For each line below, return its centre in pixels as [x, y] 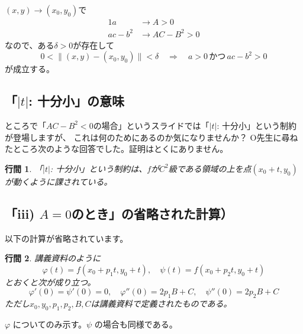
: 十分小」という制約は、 [99, 168]
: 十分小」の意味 [76, 101]
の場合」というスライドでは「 [151, 125]
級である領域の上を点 [210, 168]
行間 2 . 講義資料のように [53, 258]
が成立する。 [30, 69]
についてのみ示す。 [49, 324]
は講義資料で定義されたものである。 [161, 304]
